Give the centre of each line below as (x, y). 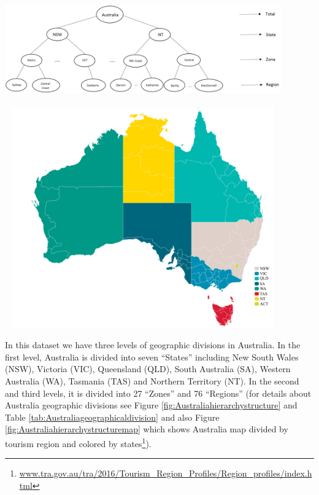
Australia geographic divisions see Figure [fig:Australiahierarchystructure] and (151, 405)
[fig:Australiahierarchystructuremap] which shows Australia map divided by (147, 429)
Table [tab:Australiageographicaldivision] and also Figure (112, 417)
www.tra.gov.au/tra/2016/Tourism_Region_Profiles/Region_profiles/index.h (166, 473)
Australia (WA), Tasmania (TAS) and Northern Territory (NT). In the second (152, 380)
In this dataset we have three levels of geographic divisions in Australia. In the (153, 345)
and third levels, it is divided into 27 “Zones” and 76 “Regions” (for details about (158, 393)
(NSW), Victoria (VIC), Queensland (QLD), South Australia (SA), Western (148, 369)
